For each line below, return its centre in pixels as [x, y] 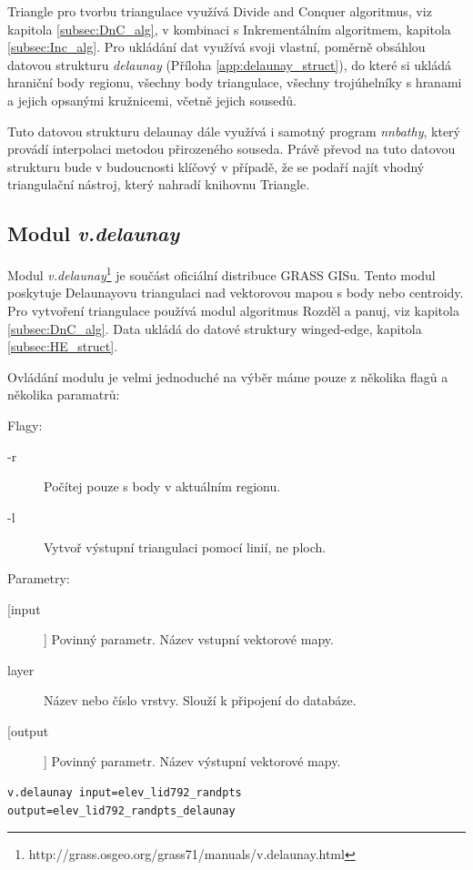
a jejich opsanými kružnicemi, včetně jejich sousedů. [152, 100]
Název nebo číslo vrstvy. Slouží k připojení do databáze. [200, 700]
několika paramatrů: [64, 395]
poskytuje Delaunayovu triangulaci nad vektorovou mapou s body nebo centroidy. [236, 293]
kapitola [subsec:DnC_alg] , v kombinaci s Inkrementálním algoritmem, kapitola [229, 29]
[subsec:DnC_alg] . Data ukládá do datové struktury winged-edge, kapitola [215, 328]
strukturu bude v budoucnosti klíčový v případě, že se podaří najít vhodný [216, 166]
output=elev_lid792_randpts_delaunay [121, 810]
